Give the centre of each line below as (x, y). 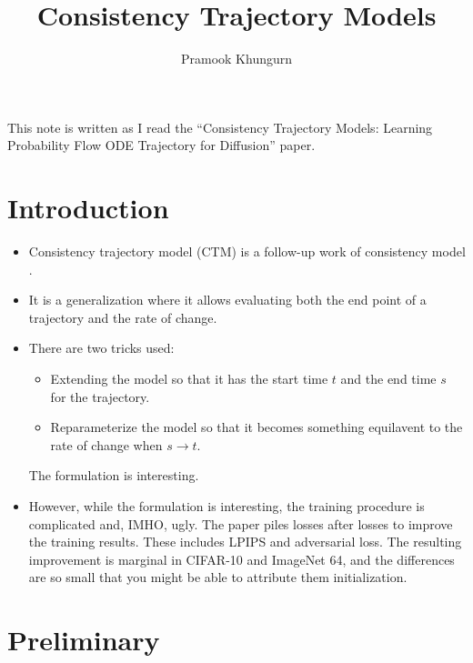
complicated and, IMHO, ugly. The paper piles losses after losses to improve (241, 523)
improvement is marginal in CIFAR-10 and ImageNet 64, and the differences (242, 559)
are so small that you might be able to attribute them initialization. (218, 577)
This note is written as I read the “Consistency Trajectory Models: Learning (220, 127)
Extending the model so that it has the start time (189, 378)
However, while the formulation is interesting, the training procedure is (226, 505)
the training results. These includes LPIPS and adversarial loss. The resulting (245, 542)
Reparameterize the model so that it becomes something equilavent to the (257, 427)
